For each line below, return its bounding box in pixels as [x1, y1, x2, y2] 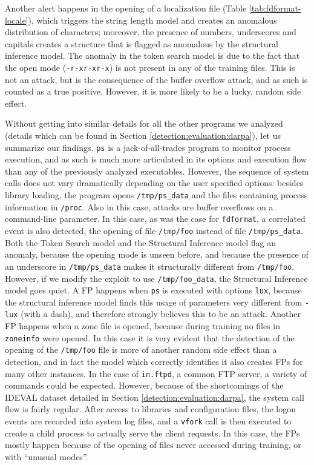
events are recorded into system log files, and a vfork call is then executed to [5, 415, 292, 427]
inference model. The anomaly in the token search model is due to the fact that [5, 49, 300, 62]
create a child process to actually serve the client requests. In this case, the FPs [5, 426, 300, 439]
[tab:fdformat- [249, 2, 301, 14]
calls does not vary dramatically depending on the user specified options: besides [5, 176, 304, 189]
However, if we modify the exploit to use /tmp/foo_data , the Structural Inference [5, 272, 308, 284]
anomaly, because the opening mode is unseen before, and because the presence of [5, 248, 309, 261]
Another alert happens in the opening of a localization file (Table [5, 2, 247, 14]
